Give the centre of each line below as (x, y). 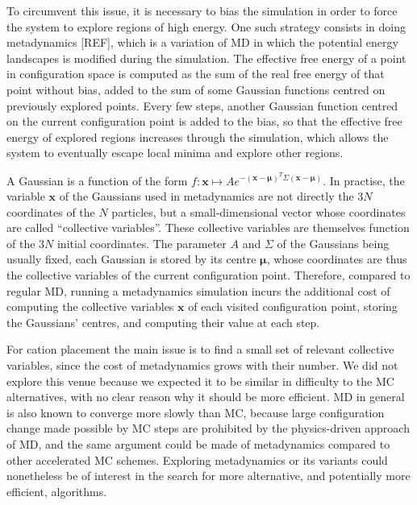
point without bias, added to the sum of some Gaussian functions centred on (196, 89)
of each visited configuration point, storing (293, 306)
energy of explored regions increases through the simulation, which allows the (198, 137)
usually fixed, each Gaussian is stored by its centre (131, 259)
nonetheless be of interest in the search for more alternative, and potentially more (208, 476)
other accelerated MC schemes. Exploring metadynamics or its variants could (197, 459)
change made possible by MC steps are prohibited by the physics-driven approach (208, 428)
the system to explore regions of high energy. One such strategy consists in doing (206, 26)
